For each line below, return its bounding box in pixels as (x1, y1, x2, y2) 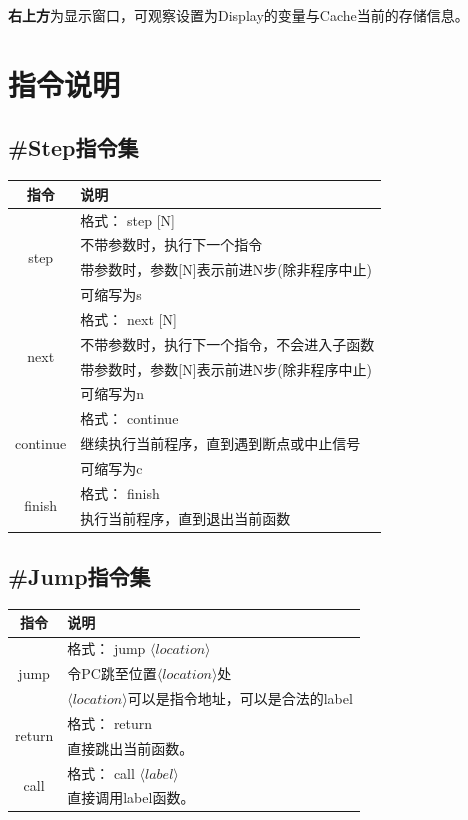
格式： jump (67, 638, 146, 659)
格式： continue (80, 408, 179, 429)
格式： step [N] (80, 209, 175, 230)
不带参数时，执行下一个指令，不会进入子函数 (80, 333, 375, 354)
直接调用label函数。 (67, 787, 195, 808)
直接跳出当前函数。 (67, 737, 194, 758)
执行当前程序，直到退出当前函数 (80, 507, 291, 528)
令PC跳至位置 (67, 663, 157, 684)
